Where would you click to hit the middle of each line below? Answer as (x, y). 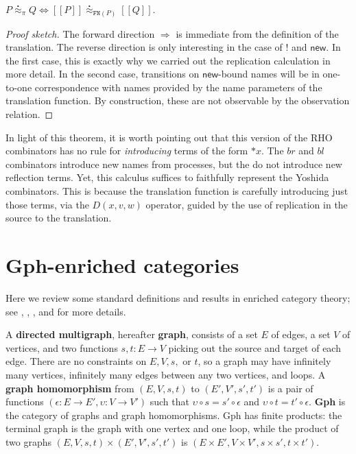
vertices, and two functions (62, 347)
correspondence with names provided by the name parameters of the (178, 87)
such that (169, 402)
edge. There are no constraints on (76, 361)
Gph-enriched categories (122, 265)
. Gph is (327, 402)
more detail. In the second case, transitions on (103, 74)
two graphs (29, 441)
